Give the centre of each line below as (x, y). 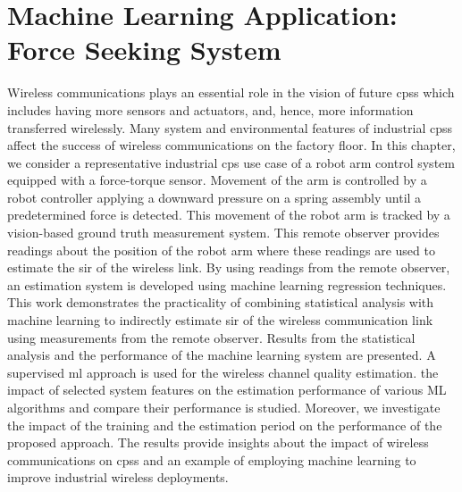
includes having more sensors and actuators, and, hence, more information (210, 109)
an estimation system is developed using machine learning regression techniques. (227, 284)
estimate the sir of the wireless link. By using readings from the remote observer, (229, 267)
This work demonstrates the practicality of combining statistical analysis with (221, 302)
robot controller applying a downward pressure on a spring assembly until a (214, 197)
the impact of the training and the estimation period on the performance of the (225, 425)
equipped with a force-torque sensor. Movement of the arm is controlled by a (217, 180)
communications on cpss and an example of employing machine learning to (212, 459)
